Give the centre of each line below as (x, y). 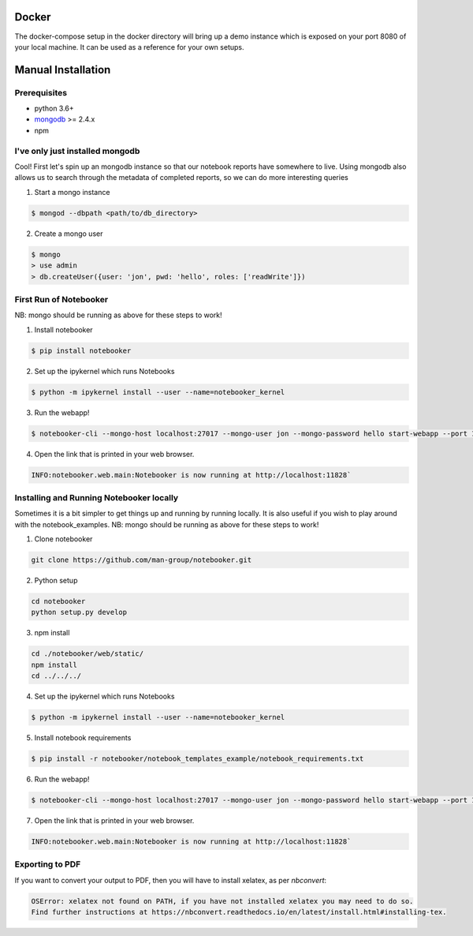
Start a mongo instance (72, 192)
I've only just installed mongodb (77, 151)
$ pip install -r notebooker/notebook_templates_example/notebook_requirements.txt (197, 759)
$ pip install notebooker (81, 350)
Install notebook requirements (83, 738)
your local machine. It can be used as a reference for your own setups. (129, 47)
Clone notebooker (63, 539)
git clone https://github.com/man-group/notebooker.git (142, 560)
